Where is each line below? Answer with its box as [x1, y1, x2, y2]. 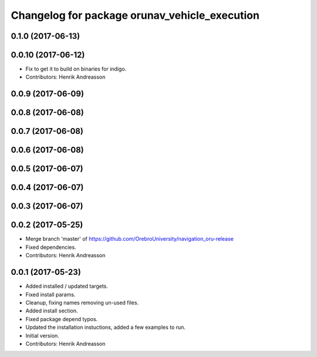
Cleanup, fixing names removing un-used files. [25, 299, 139, 306]
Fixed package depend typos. [25, 315, 98, 322]
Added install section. [25, 307, 78, 314]
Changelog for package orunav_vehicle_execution [11, 9, 259, 22]
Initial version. [25, 332, 60, 339]
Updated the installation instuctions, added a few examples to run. [25, 324, 186, 331]
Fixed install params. [25, 291, 76, 298]
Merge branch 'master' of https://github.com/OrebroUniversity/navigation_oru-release [25, 235, 234, 243]
